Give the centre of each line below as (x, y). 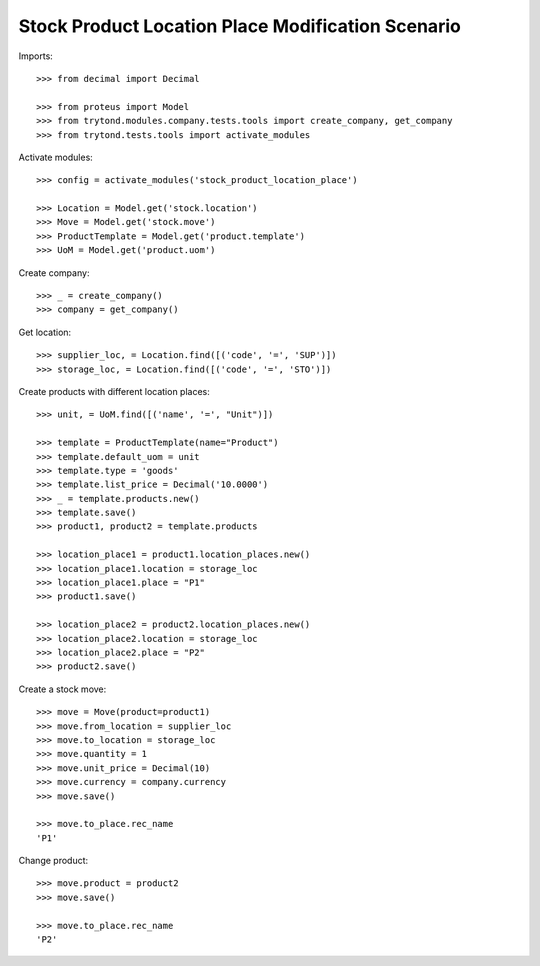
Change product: (53, 861)
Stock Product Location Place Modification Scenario (240, 26)
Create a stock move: (62, 689)
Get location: (45, 332)
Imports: (36, 56)
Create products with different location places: (114, 391)
